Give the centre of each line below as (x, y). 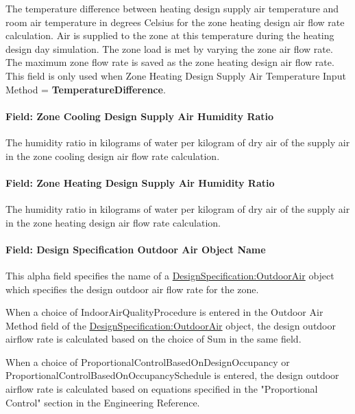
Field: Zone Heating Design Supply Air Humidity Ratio (140, 182)
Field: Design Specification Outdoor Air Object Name (136, 249)
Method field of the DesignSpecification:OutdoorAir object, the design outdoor (171, 325)
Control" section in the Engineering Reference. (103, 402)
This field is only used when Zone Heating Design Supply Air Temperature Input (176, 75)
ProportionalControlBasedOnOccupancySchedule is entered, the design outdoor (172, 375)
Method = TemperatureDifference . (86, 89)
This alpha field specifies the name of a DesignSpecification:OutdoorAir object (170, 275)
